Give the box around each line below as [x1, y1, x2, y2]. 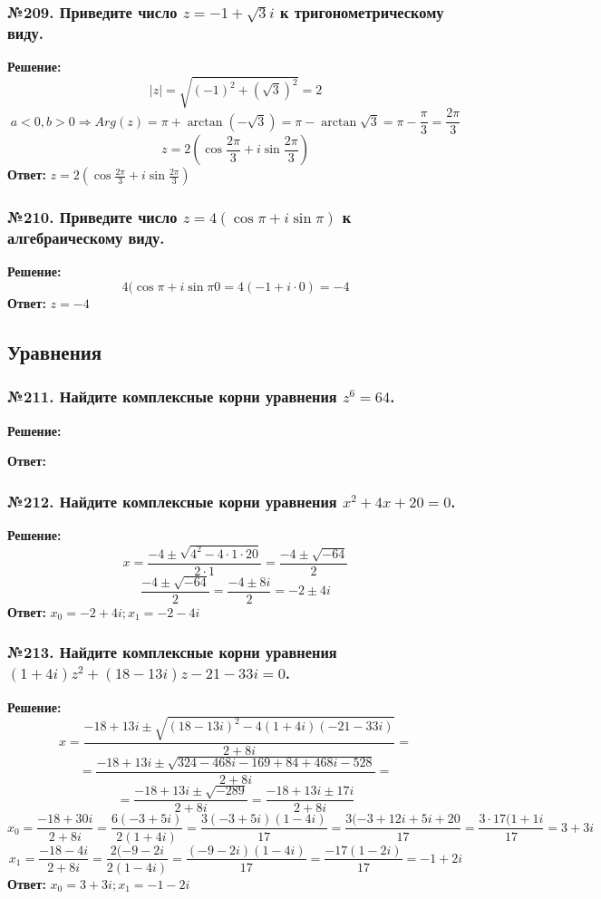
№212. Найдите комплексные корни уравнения [7, 489, 337, 512]
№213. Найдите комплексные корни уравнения [7, 641, 337, 663]
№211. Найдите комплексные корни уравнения [7, 385, 337, 408]
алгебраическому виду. [7, 227, 165, 249]
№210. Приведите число [7, 206, 178, 228]
